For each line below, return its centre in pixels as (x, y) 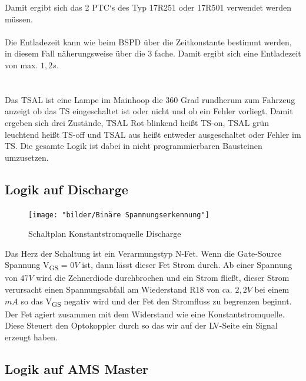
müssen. (19, 19)
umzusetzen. (27, 157)
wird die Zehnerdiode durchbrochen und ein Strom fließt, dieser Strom (163, 278)
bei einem (272, 289)
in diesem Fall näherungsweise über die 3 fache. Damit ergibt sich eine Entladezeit (153, 53)
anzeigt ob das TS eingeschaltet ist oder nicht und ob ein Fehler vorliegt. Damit (149, 111)
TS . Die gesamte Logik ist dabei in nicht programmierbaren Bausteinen (134, 146)
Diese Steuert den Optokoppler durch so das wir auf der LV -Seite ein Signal (141, 325)
